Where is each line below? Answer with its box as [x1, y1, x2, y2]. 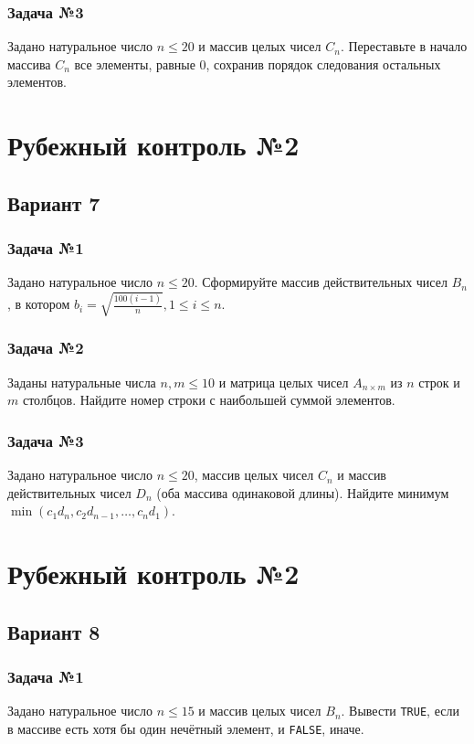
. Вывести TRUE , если [341, 701, 459, 720]
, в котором [7, 294, 70, 314]
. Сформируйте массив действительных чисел [194, 272, 448, 292]
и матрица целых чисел [218, 372, 349, 391]
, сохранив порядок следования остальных [205, 54, 441, 73]
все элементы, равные [74, 54, 195, 73]
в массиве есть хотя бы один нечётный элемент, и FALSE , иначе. [7, 718, 364, 738]
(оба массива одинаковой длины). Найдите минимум [156, 483, 449, 502]
